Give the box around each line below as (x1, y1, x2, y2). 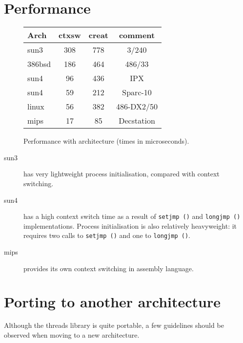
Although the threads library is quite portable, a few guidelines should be (4, 320, 224, 330)
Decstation (119, 115, 155, 127)
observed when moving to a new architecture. (4, 329, 140, 340)
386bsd (27, 58, 51, 70)
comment (119, 29, 155, 41)
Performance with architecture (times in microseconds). (23, 136, 189, 146)
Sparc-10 (122, 86, 152, 98)
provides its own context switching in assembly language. (23, 263, 194, 273)
